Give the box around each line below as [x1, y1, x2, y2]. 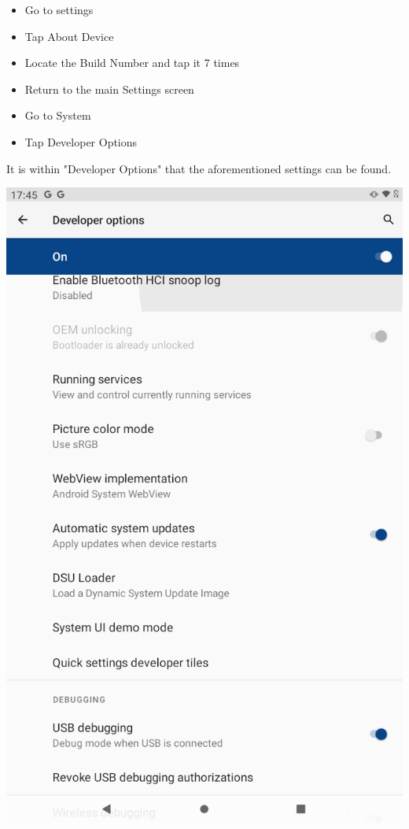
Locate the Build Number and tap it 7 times [24, 54, 240, 71]
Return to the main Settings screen [24, 80, 194, 97]
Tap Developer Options [24, 133, 138, 150]
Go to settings [24, 2, 94, 17]
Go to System [24, 107, 91, 124]
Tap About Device [24, 28, 114, 44]
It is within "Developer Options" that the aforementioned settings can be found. [6, 160, 392, 176]
